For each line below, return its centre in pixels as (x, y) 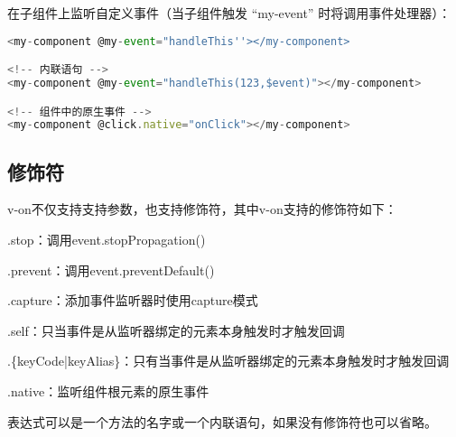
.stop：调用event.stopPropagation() (107, 240)
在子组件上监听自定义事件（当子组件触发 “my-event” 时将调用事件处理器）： (229, 13)
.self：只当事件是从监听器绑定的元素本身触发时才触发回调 (176, 330)
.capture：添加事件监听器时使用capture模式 (133, 300)
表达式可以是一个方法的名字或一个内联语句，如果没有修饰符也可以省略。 (222, 421)
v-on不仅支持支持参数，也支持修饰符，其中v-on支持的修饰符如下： (202, 209)
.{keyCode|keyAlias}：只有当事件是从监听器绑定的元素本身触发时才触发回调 (228, 361)
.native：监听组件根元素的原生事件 (108, 391)
